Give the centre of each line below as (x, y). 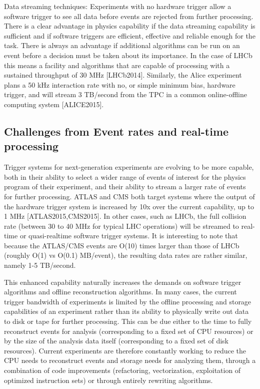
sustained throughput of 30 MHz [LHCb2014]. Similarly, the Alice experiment (123, 75)
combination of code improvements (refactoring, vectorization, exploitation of (122, 370)
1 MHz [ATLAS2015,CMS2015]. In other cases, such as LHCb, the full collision (125, 216)
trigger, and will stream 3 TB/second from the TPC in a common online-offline (125, 94)
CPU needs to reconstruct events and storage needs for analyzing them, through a (130, 360)
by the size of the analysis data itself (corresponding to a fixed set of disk (116, 341)
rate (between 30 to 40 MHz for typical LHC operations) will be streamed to (121, 226)
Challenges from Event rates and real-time (116, 131)
